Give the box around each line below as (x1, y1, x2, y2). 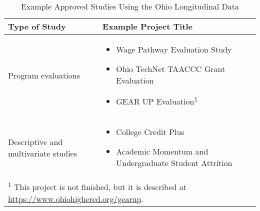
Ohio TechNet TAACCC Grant (116, 63, 225, 74)
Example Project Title (102, 20, 193, 32)
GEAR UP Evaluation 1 (116, 94, 198, 107)
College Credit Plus (116, 126, 184, 138)
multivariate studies (8, 147, 77, 159)
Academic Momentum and (116, 145, 208, 157)
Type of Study (8, 20, 66, 32)
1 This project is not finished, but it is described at (8, 179, 186, 193)
